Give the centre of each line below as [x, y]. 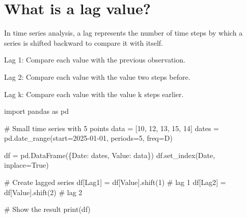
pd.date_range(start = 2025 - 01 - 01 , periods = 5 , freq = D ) [88, 138]
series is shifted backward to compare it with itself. [84, 42]
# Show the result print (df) [47, 209]
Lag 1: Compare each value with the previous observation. [95, 60]
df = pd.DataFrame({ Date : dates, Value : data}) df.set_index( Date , [110, 155]
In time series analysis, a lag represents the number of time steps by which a [123, 33]
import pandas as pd [37, 111]
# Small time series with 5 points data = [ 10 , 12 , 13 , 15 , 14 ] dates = [112, 128]
